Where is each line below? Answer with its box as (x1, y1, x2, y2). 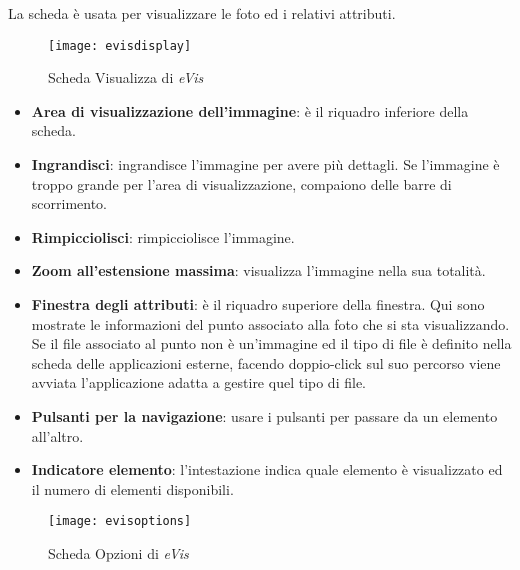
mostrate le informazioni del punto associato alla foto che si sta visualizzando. (31, 313, 510, 334)
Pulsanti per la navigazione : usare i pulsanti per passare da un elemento (31, 405, 498, 426)
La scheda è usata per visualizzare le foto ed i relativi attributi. (8, 3, 396, 23)
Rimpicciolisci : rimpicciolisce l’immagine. (31, 226, 295, 247)
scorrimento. (31, 193, 108, 214)
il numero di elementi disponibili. (31, 478, 234, 499)
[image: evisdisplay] (48, 38, 192, 53)
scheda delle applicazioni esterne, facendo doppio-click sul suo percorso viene (31, 352, 501, 373)
